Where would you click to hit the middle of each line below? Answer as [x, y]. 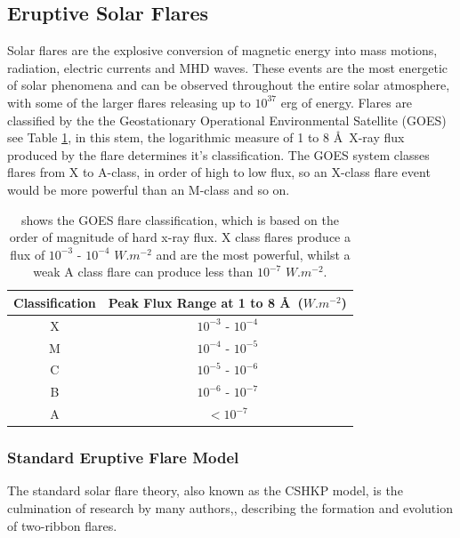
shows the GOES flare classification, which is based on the [180, 219]
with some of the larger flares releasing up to [129, 102]
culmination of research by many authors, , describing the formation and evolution [230, 508]
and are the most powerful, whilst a [253, 254]
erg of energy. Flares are [347, 102]
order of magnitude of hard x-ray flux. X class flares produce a [180, 237]
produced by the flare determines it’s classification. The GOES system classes [218, 154]
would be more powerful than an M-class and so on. [149, 189]
